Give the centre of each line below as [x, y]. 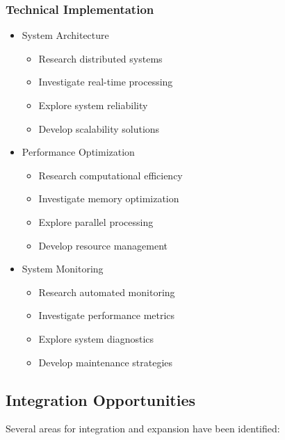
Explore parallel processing [96, 221]
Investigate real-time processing [106, 82]
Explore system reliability [93, 105]
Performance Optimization [78, 152]
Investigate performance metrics [107, 315]
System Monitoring [63, 269]
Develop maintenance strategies [106, 362]
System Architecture [65, 35]
